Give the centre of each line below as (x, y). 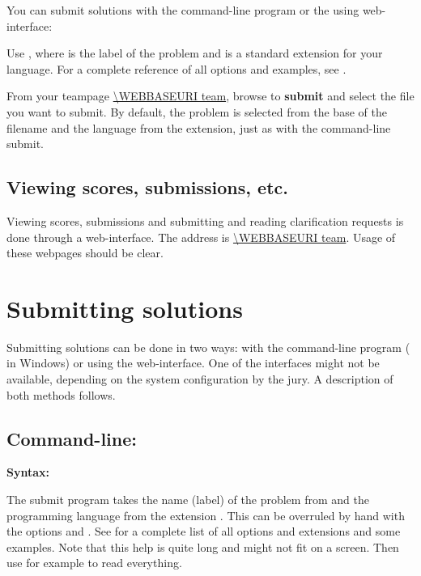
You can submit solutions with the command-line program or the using (183, 10)
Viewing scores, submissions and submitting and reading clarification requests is (205, 220)
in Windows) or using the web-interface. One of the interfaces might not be (193, 363)
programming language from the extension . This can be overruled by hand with (206, 515)
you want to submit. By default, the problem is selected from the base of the (197, 111)
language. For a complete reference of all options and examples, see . (176, 68)
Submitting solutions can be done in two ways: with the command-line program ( (208, 347)
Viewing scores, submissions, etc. (147, 187)
